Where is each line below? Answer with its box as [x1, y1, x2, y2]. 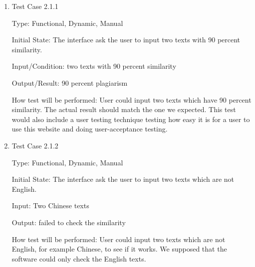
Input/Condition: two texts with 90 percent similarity [11, 61, 177, 71]
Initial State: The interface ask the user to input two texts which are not [11, 174, 235, 184]
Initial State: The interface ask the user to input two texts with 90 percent [11, 34, 241, 45]
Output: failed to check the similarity [11, 217, 126, 227]
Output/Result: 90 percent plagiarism [11, 77, 128, 88]
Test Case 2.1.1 [11, 1, 58, 11]
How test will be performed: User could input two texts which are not [11, 234, 226, 244]
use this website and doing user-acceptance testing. [11, 124, 168, 134]
